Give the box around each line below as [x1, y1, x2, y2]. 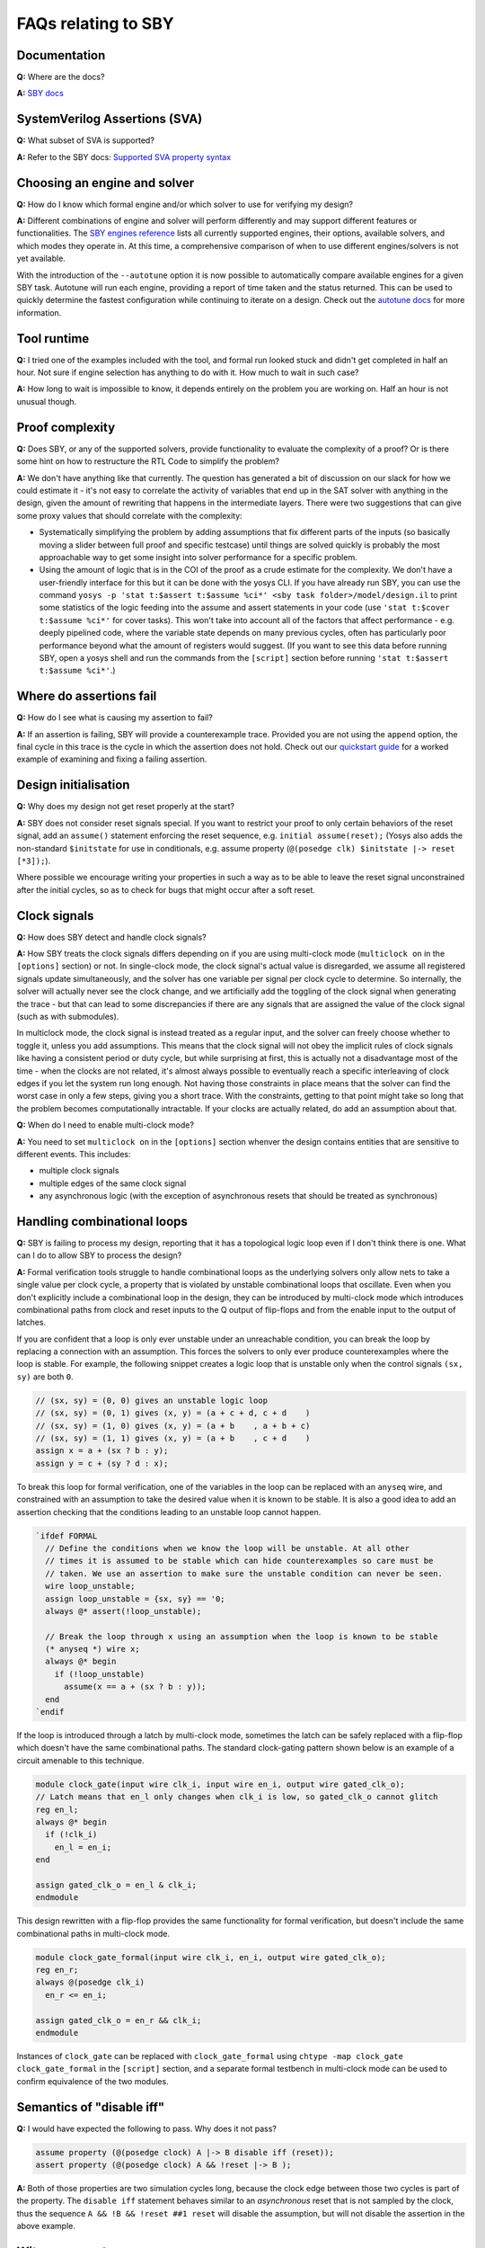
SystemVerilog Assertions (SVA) [16, 112, 203, 127]
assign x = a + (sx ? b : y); [35, 1446, 169, 1456]
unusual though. [16, 396, 77, 406]
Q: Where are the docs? [16, 72, 105, 83]
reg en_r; [35, 1965, 79, 1976]
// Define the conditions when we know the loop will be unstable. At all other [45, 1543, 410, 1553]
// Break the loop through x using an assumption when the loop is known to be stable [45, 1631, 439, 1641]
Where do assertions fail [16, 689, 157, 704]
